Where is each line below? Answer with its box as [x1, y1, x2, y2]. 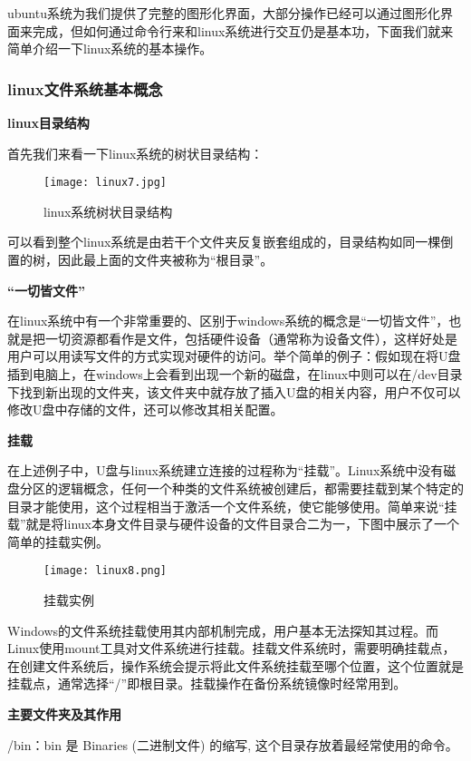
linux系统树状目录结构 [43, 201, 173, 220]
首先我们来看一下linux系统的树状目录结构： [7, 143, 264, 162]
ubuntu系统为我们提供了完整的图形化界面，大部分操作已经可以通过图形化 [7, 4, 440, 22]
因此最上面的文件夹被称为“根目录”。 [57, 250, 274, 269]
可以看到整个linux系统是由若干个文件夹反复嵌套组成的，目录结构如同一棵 [7, 232, 441, 251]
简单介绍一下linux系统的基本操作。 [7, 39, 213, 58]
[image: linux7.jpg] [43, 176, 168, 190]
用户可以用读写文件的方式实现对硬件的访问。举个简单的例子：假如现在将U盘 [7, 346, 461, 366]
